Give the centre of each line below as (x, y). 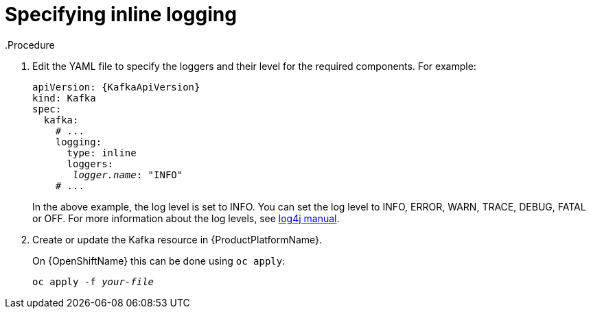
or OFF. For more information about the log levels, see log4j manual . (186, 218)
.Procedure (30, 45)
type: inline (102, 153)
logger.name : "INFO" (128, 174)
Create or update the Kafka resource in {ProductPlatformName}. (177, 239)
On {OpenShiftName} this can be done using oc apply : (159, 261)
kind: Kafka (64, 98)
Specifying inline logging (121, 14)
